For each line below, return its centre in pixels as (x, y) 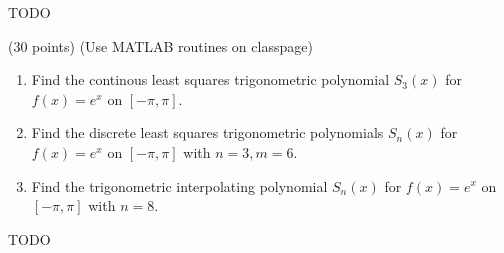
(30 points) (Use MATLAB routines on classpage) (160, 45)
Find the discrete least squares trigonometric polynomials (207, 132)
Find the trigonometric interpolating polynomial (179, 185)
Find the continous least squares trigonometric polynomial (210, 79)
